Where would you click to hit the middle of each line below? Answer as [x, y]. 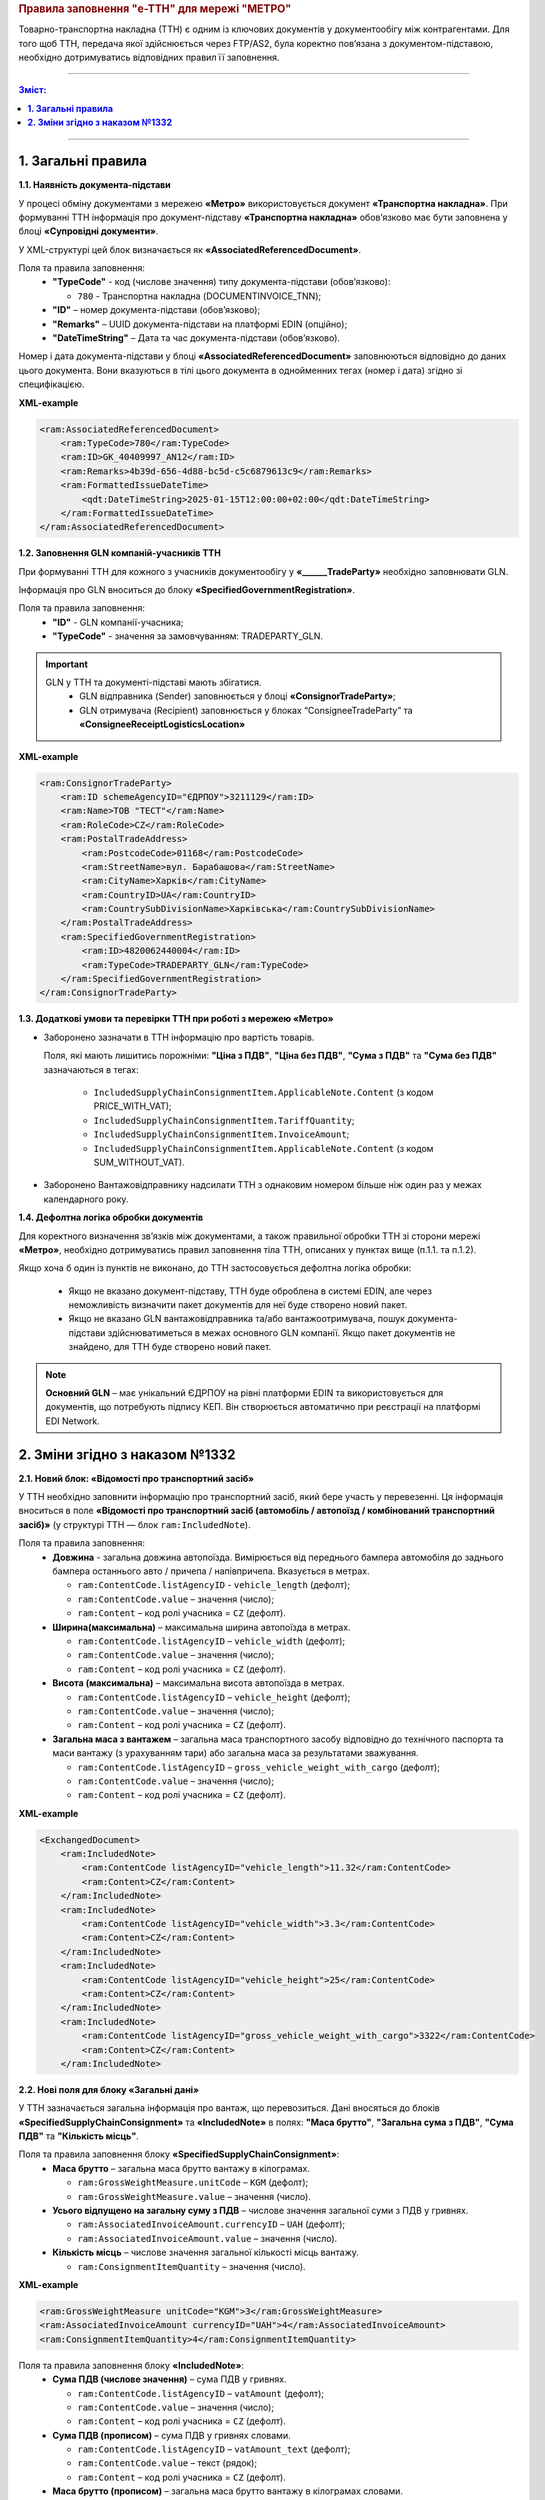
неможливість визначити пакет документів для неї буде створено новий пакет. [238, 1305]
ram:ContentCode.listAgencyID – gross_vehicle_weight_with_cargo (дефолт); [258, 1767]
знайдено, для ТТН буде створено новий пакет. [170, 1347]
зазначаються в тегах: [91, 1069]
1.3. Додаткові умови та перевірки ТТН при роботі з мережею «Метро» [176, 1019]
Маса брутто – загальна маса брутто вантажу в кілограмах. [181, 2168]
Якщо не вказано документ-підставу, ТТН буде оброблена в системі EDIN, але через [250, 1291]
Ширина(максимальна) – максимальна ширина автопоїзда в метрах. [201, 1627]
